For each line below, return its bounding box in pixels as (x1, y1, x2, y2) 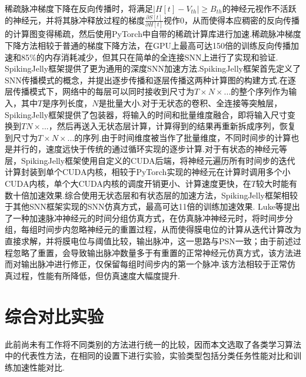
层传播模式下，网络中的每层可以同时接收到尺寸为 (5, 85, 194, 97)
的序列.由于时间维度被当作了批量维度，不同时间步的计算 (74, 131, 291, 143)
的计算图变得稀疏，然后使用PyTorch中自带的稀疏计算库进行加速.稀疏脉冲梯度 (5, 28, 301, 40)
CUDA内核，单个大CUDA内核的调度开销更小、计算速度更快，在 (5, 177, 251, 190)
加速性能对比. (12, 361, 65, 373)
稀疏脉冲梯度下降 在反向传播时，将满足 (5, 2, 153, 14)
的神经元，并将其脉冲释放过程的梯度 (5, 14, 145, 26)
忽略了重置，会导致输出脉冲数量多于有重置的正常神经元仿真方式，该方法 (12, 246, 293, 258)
